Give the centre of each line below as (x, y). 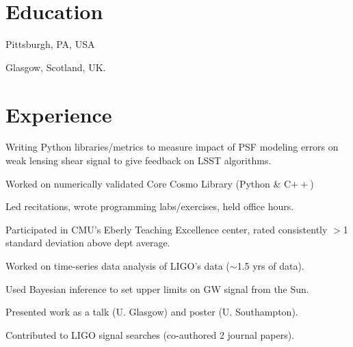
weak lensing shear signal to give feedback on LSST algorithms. (139, 160)
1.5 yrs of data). (271, 266)
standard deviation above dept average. (88, 243)
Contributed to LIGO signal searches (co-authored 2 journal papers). (150, 334)
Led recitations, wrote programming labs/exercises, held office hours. (150, 206)
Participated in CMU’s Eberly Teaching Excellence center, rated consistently (167, 229)
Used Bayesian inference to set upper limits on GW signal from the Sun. (157, 288)
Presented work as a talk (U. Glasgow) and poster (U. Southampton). (152, 312)
